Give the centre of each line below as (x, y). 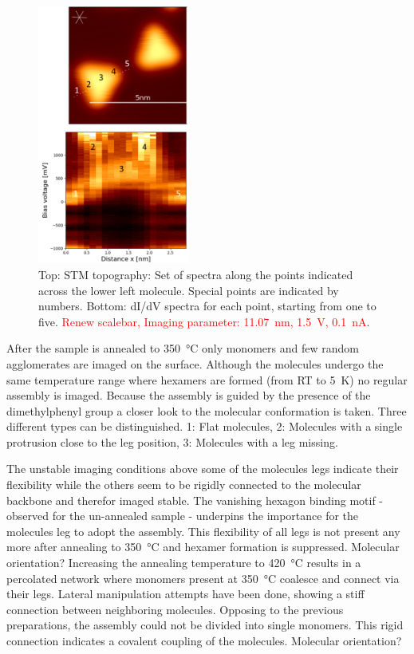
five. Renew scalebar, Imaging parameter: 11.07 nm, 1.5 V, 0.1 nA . (204, 321)
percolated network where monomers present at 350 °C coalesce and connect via (203, 578)
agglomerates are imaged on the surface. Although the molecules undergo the (195, 363)
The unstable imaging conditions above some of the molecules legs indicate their (203, 469)
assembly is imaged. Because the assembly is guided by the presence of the (189, 395)
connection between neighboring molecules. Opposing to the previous (175, 609)
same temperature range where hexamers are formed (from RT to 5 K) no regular (207, 379)
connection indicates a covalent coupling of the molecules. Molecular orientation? (204, 640)
